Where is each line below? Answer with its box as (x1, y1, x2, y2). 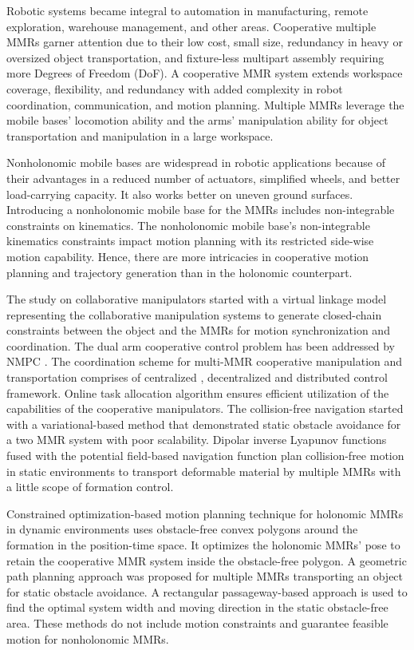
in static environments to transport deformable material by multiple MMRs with (6, 462, 401, 479)
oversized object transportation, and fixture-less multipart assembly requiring (6, 49, 384, 65)
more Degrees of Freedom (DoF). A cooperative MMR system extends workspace (6, 65, 403, 81)
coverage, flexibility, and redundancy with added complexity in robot (6, 80, 343, 97)
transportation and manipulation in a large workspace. (6, 127, 274, 144)
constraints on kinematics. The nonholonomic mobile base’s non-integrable (6, 216, 370, 233)
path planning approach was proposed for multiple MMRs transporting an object (6, 568, 404, 585)
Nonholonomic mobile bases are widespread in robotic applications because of (6, 154, 385, 171)
